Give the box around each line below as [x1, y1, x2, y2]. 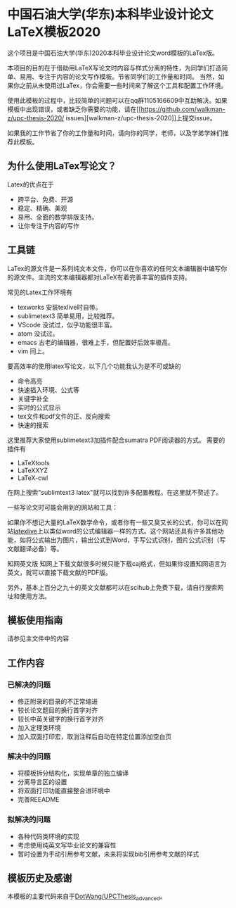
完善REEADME [17, 795, 60, 804]
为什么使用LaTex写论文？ [7, 160, 117, 172]
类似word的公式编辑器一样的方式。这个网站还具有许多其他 [48, 526, 218, 535]
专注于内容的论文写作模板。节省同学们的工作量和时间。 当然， [37, 72, 218, 81]
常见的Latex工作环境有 [7, 288, 72, 296]
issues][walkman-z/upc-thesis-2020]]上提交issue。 [65, 113, 216, 122]
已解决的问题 [7, 680, 51, 690]
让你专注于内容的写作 [17, 221, 79, 229]
